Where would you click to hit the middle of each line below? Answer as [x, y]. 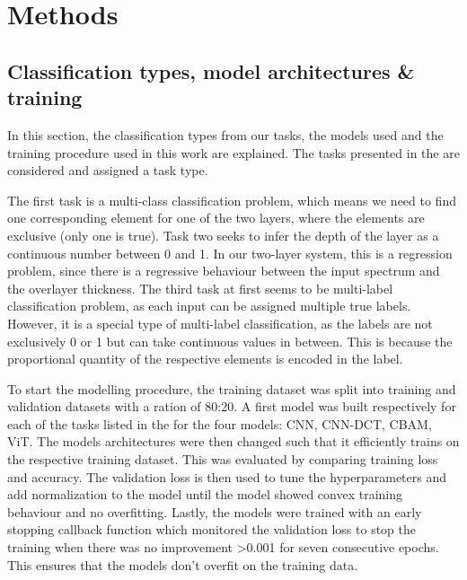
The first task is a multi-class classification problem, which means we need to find [232, 200]
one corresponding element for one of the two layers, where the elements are [216, 218]
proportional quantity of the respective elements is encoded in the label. [205, 359]
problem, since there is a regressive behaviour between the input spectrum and [224, 271]
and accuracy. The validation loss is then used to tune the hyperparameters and [227, 476]
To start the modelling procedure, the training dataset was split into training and [232, 388]
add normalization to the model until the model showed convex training [205, 494]
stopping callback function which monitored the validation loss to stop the [211, 529]
